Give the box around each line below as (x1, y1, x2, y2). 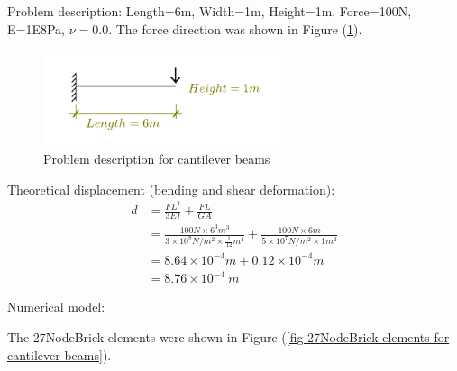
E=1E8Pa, (7, 19, 65, 38)
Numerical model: (7, 297, 105, 316)
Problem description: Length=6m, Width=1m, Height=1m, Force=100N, (7, 2, 412, 20)
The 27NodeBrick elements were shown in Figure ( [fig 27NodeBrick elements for (7, 328, 450, 347)
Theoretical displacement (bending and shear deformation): (7, 179, 335, 198)
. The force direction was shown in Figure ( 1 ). (108, 19, 362, 38)
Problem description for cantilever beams (43, 149, 270, 167)
